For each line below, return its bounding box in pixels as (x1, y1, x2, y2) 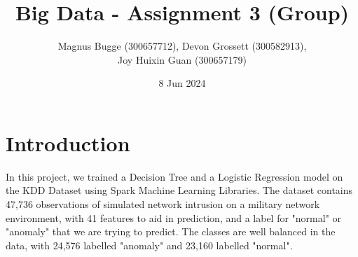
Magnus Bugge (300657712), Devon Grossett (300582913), (57, 39, 307, 53)
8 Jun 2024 (158, 76, 206, 90)
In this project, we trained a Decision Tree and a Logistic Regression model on (6, 169, 343, 183)
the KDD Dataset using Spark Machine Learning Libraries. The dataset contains (6, 183, 353, 197)
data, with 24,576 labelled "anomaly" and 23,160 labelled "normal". (6, 237, 293, 252)
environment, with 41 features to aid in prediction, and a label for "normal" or (6, 210, 342, 225)
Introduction (6, 128, 130, 157)
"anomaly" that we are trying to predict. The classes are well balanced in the (6, 224, 336, 239)
